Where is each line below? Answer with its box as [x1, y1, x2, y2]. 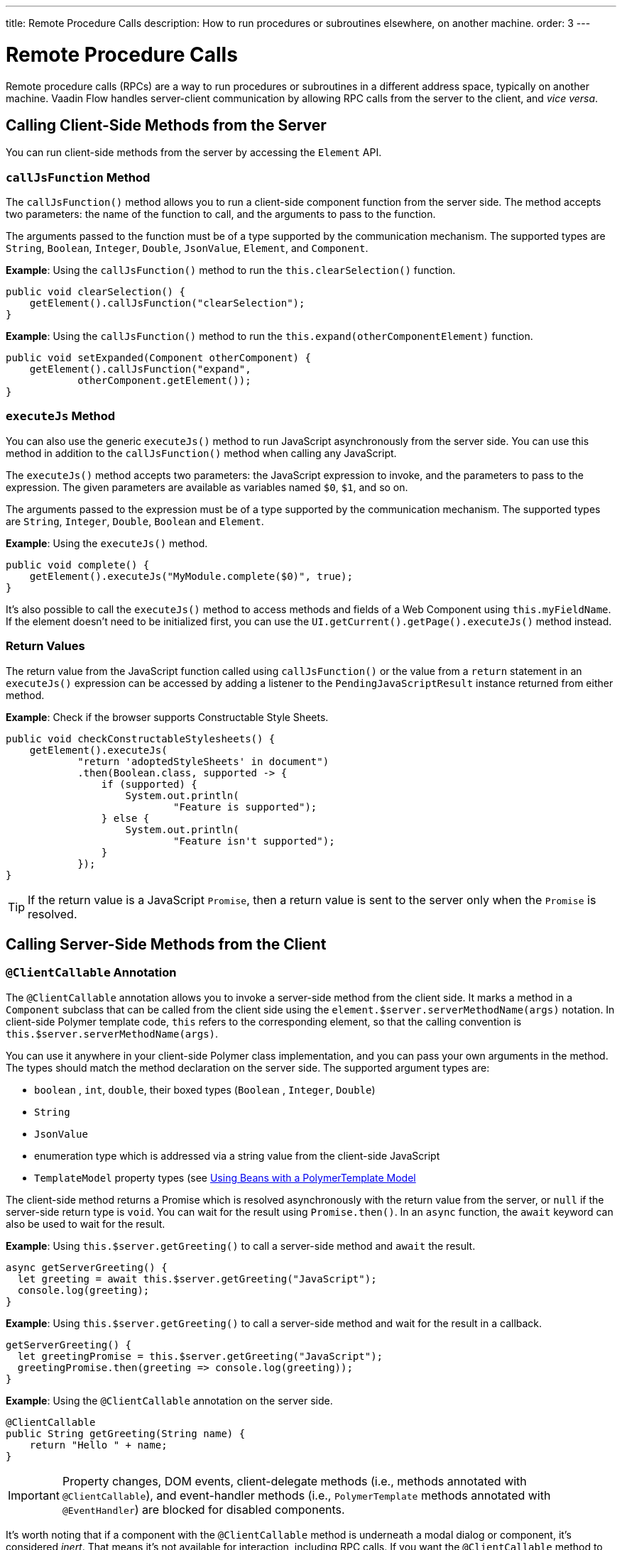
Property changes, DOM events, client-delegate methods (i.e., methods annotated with [62, 1473, 527, 1488]
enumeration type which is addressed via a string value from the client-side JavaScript [34, 1149, 440, 1162]
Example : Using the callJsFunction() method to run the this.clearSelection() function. [6, 264, 456, 277]
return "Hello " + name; [29, 1439, 168, 1451]
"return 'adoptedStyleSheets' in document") [77, 755, 329, 767]
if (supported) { [101, 778, 197, 790]
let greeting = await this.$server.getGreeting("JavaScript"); [17, 1273, 377, 1285]
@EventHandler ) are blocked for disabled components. [62, 1502, 345, 1517]
